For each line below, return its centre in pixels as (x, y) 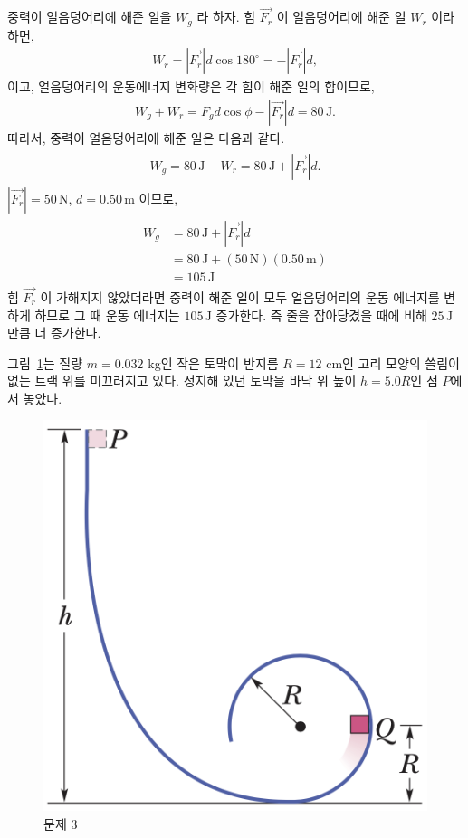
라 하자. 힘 (226, 17)
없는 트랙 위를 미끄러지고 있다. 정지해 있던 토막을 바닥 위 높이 (182, 381)
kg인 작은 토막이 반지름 (213, 362)
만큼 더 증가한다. (54, 333)
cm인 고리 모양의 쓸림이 (393, 362)
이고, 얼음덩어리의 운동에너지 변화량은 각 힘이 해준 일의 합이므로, (191, 86)
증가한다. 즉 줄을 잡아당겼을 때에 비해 (321, 314)
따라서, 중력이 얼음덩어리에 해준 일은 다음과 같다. (146, 137)
